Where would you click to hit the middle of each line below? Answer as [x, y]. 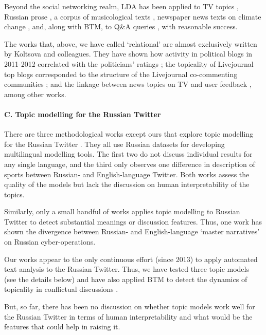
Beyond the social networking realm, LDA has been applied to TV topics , [121, 6]
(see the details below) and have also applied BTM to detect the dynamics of [126, 279]
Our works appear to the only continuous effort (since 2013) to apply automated [131, 259]
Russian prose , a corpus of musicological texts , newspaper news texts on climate [133, 16]
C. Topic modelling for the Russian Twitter [83, 114]
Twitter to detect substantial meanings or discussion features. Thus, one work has [133, 221]
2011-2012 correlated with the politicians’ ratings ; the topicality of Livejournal [129, 63]
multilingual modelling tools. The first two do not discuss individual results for [128, 154]
